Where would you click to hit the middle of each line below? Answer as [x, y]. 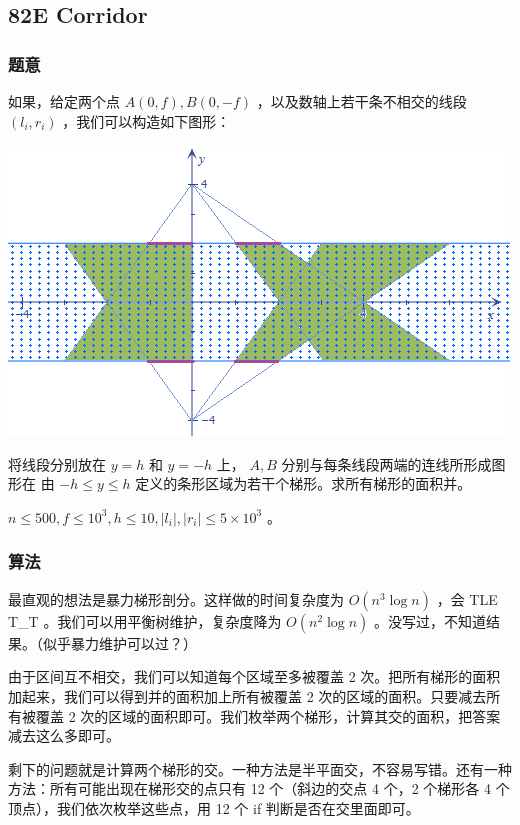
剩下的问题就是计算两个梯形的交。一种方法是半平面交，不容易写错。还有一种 [260, 768]
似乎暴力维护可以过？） [119, 642]
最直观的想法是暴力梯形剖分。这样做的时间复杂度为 [176, 598]
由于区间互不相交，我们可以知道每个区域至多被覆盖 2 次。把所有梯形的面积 [254, 676]
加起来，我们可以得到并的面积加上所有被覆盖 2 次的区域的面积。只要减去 [247, 695]
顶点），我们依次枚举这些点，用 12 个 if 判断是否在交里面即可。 [214, 807]
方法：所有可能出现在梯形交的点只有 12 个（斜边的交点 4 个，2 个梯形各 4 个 [259, 788]
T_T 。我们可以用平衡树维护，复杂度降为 [145, 620]
